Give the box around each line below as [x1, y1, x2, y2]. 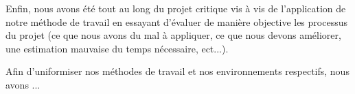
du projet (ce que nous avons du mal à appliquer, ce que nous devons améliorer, [5, 28, 341, 42]
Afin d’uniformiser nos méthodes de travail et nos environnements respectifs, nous [5, 64, 350, 78]
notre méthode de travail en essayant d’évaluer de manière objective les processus [5, 14, 347, 29]
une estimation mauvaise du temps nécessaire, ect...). [5, 41, 229, 55]
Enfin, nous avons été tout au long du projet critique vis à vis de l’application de [5, 1, 346, 15]
